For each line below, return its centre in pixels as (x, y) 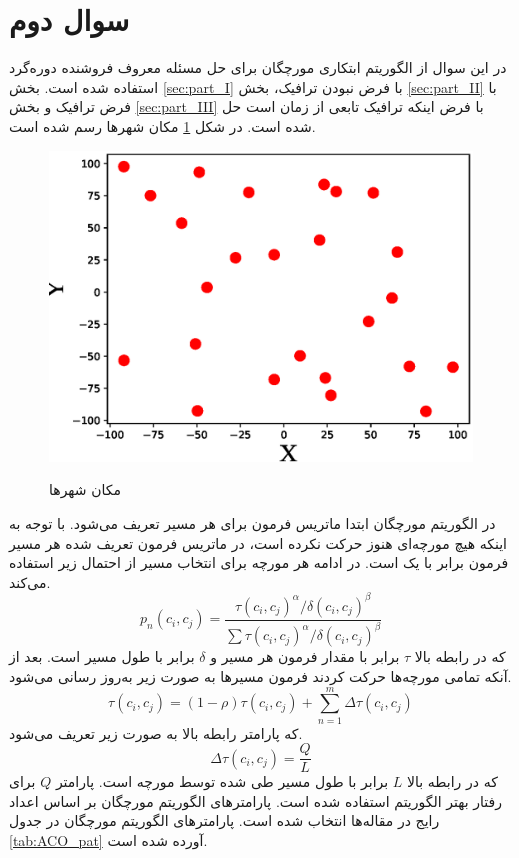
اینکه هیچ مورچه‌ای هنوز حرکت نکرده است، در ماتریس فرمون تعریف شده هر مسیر (258, 542)
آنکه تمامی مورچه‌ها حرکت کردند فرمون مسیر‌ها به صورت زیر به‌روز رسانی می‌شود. (260, 675)
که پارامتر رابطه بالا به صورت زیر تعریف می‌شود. (156, 732)
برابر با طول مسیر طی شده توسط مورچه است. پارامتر (222, 781)
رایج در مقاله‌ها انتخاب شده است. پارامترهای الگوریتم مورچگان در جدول (224, 820)
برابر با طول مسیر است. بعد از (102, 656)
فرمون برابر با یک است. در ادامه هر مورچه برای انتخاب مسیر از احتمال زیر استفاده (259, 562)
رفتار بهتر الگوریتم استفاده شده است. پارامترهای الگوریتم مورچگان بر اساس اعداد (255, 800)
